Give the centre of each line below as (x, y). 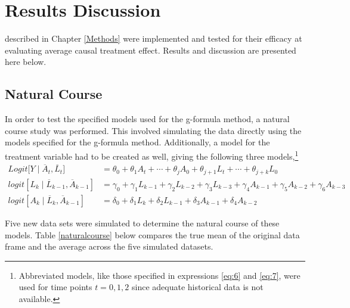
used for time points (55, 287)
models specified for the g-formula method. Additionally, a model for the (137, 142)
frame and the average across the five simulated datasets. (109, 246)
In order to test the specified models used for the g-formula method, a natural (147, 119)
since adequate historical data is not (198, 287)
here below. (26, 62)
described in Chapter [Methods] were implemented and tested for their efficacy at (154, 38)
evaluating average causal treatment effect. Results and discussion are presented (151, 50)
